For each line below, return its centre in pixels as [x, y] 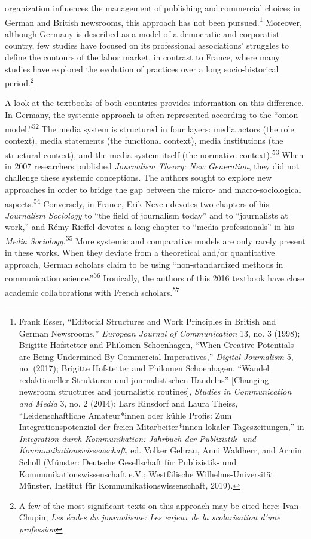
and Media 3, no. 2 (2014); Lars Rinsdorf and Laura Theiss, [128, 403]
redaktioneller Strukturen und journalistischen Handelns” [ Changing [144, 379]
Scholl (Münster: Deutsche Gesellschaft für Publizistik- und [128, 462]
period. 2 [19, 82]
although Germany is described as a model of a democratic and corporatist [142, 33]
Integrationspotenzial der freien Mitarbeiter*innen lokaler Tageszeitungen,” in [161, 427]
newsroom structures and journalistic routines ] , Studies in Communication [155, 391]
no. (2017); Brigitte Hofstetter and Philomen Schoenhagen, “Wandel [144, 368]
